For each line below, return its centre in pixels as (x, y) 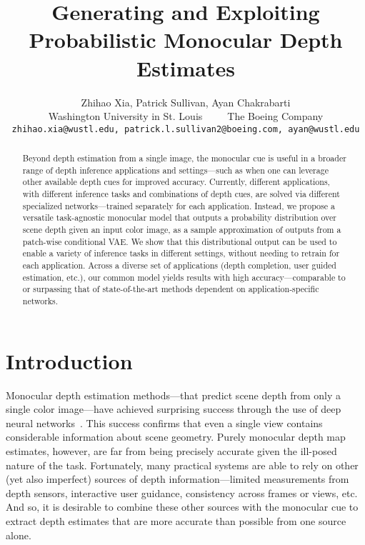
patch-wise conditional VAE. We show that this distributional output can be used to (180, 241)
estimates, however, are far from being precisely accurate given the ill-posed (171, 450)
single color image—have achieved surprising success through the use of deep (174, 409)
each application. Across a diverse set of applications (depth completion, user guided (179, 265)
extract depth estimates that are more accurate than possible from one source (176, 520)
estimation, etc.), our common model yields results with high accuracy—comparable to (184, 277)
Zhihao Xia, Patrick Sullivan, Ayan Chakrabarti (186, 102)
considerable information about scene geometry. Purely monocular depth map (176, 437)
